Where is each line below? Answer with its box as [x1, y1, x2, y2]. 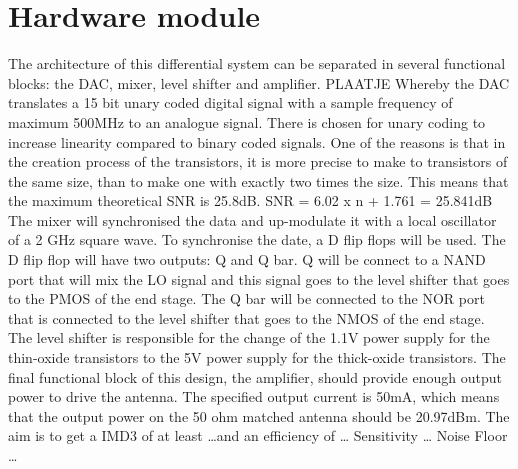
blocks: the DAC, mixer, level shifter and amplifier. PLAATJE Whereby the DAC [8, 72, 510, 93]
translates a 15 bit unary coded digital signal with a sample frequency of [8, 92, 453, 113]
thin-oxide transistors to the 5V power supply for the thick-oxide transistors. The [8, 347, 506, 368]
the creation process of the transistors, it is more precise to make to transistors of [8, 151, 508, 172]
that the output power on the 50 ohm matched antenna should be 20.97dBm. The [8, 405, 510, 426]
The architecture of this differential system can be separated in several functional [8, 53, 506, 74]
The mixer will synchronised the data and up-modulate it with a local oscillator [8, 209, 497, 230]
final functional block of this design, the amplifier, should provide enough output [8, 366, 502, 387]
